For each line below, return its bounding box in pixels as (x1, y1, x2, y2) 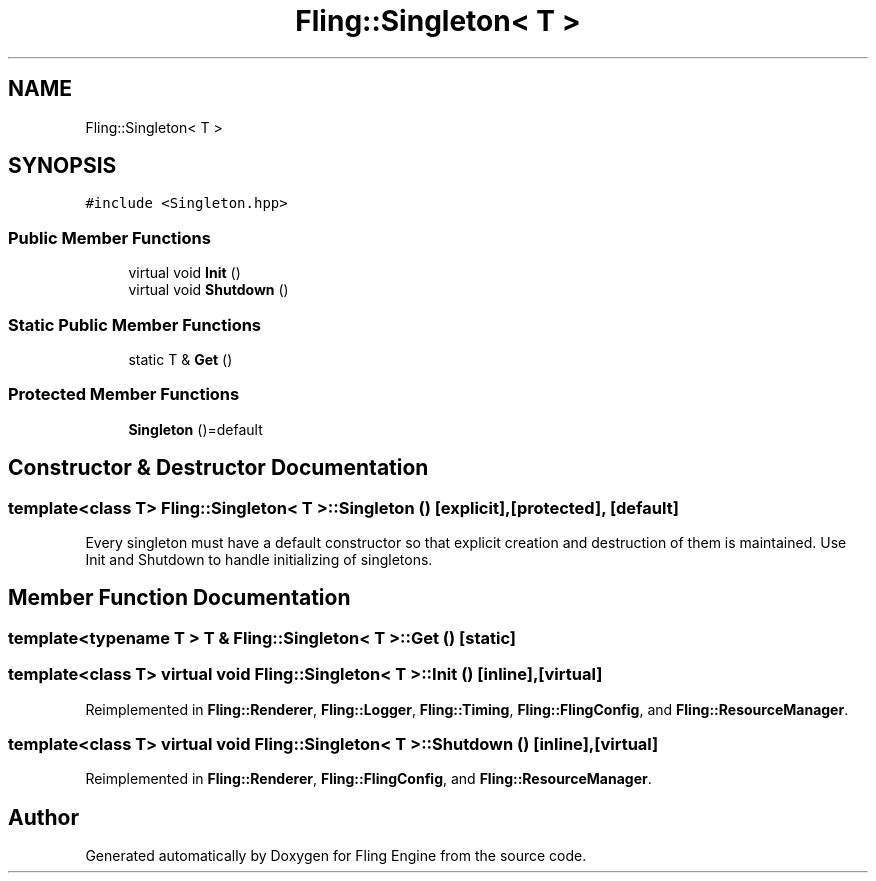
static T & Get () (128, 350, 233, 368)
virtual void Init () (128, 264, 241, 282)
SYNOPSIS (8, 153, 117, 179)
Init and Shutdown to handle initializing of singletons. (85, 550, 433, 568)
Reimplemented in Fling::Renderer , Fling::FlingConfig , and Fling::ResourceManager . (85, 770, 652, 788)
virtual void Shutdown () (128, 281, 289, 299)
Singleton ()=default (128, 420, 263, 438)
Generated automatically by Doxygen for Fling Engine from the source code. (85, 847, 587, 865)
